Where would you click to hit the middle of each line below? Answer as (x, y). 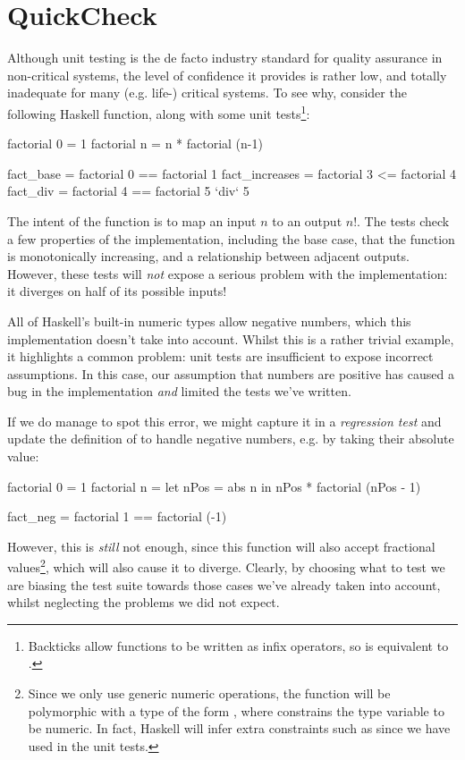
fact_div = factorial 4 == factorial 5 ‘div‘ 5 (128, 191)
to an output (307, 220)
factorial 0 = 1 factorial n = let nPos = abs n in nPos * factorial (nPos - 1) (214, 486)
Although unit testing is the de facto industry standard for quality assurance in (225, 58)
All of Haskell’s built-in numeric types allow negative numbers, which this (209, 321)
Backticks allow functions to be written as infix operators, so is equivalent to (238, 645)
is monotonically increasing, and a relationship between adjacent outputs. (208, 256)
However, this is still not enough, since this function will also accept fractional (221, 546)
